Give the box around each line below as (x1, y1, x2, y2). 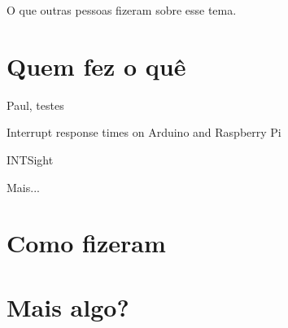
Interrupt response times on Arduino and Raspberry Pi (7, 124, 281, 141)
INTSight (7, 151, 54, 168)
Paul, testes (7, 96, 64, 113)
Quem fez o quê (7, 49, 186, 82)
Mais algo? (7, 290, 129, 323)
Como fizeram (7, 226, 166, 260)
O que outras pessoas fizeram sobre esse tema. (7, 2, 237, 18)
